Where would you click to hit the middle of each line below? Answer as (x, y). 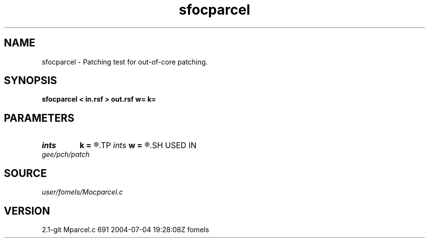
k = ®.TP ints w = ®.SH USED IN (138, 145)
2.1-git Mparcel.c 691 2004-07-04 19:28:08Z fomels (125, 229)
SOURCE (25, 173)
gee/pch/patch (66, 154)
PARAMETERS (39, 118)
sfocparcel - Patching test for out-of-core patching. (125, 62)
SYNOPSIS (31, 81)
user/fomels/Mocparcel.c (83, 192)
